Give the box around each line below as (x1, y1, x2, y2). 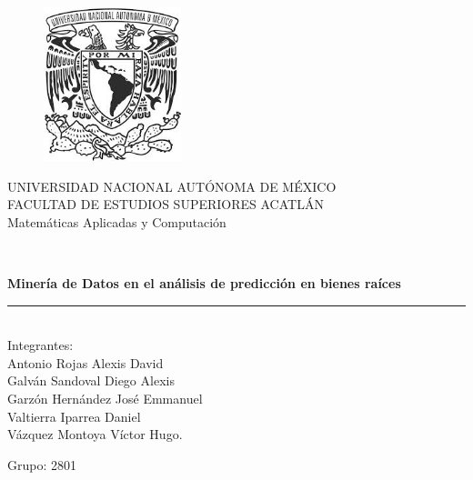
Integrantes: (7, 335, 74, 355)
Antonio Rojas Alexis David (7, 353, 164, 372)
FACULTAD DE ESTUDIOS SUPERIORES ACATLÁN (7, 195, 324, 214)
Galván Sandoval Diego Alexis (7, 371, 175, 390)
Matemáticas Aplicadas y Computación (7, 212, 226, 231)
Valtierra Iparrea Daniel (7, 406, 141, 425)
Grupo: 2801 (7, 455, 76, 474)
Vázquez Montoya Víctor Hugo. (7, 425, 183, 444)
